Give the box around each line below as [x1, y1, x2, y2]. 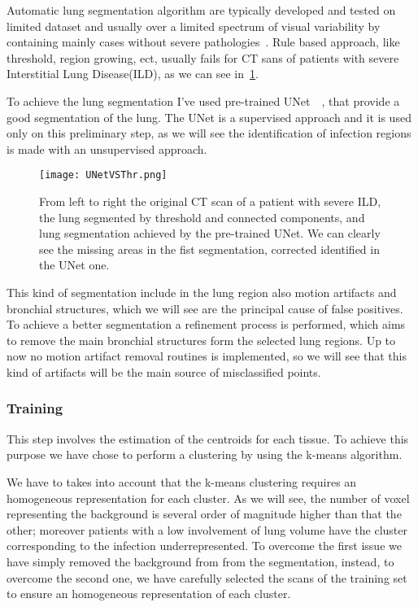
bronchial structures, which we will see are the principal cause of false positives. [7, 299, 403, 317]
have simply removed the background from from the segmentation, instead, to [7, 552, 394, 570]
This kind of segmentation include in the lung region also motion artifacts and [7, 283, 397, 300]
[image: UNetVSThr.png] [39, 169, 168, 181]
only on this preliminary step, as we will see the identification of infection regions [7, 124, 411, 142]
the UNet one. [39, 256, 110, 273]
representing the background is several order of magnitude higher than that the [7, 505, 402, 522]
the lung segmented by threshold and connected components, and [39, 208, 365, 225]
